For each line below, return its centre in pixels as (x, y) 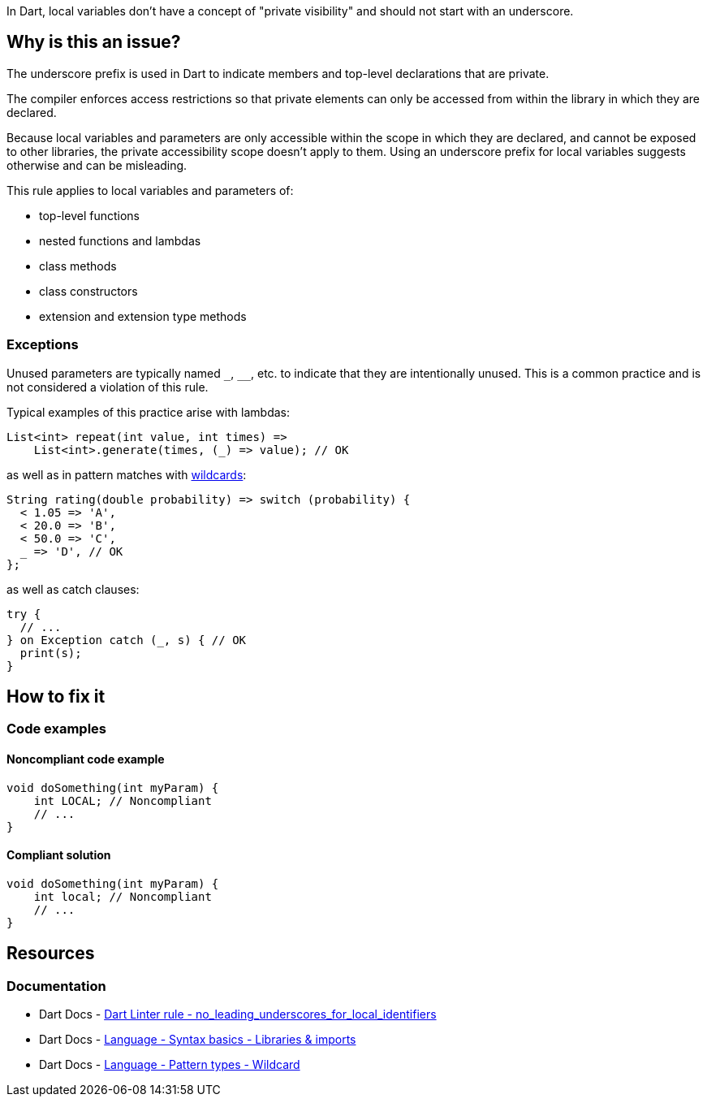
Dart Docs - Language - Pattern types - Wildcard (170, 1065)
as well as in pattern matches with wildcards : (127, 474)
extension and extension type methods (143, 316)
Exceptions (43, 345)
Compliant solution (59, 855)
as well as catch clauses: (73, 589)
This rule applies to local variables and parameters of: (150, 190)
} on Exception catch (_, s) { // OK (127, 640)
